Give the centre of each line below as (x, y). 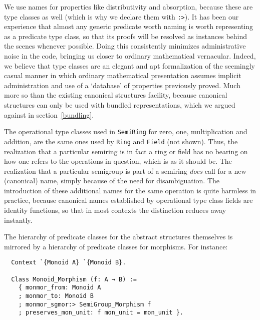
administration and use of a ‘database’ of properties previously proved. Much (122, 85)
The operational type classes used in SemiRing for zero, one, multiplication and (126, 131)
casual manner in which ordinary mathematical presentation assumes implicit (123, 75)
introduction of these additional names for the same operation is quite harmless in (130, 190)
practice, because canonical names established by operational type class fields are (128, 200)
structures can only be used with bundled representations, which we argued (120, 105)
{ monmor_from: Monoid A (60, 288)
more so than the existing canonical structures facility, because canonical (116, 95)
